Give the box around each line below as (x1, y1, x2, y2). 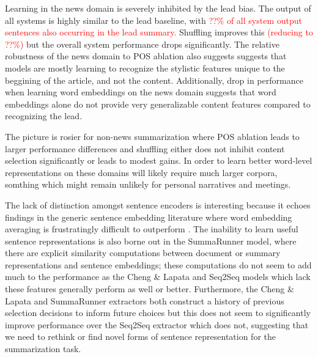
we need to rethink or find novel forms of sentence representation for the (5, 330, 276, 343)
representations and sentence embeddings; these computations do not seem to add (5, 258, 312, 271)
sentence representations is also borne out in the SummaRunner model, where (5, 234, 297, 247)
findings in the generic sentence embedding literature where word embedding (5, 210, 292, 223)
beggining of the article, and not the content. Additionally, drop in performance (5, 73, 303, 86)
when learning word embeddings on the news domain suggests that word (5, 86, 276, 98)
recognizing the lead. (5, 109, 83, 122)
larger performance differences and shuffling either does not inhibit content (5, 142, 285, 155)
